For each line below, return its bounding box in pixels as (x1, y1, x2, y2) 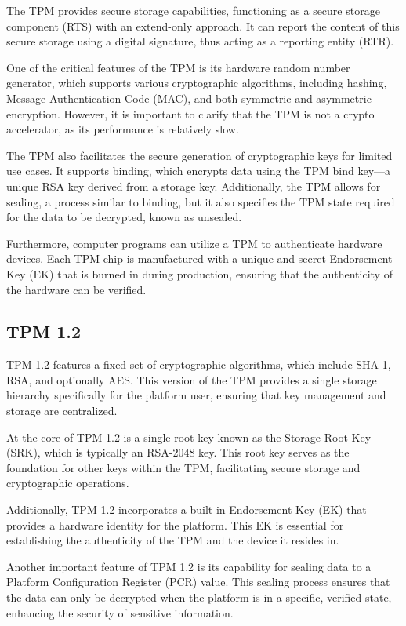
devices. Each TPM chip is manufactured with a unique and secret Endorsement (6, 250, 393, 267)
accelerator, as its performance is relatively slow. (6, 121, 239, 137)
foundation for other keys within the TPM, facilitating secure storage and (6, 459, 361, 475)
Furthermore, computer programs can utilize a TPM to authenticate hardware (6, 235, 382, 251)
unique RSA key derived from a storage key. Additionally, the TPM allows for (6, 177, 381, 194)
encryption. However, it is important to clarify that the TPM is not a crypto (6, 105, 375, 122)
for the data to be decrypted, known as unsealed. (6, 209, 242, 225)
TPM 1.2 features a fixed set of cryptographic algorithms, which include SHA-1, (6, 356, 391, 373)
